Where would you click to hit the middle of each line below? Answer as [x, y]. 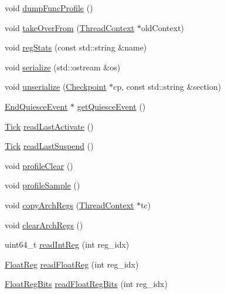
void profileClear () [39, 165]
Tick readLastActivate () [49, 126]
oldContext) [163, 27]
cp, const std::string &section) [167, 87]
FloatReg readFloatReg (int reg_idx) [72, 264]
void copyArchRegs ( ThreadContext [69, 205]
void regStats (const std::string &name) [76, 47]
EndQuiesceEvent [36, 106]
